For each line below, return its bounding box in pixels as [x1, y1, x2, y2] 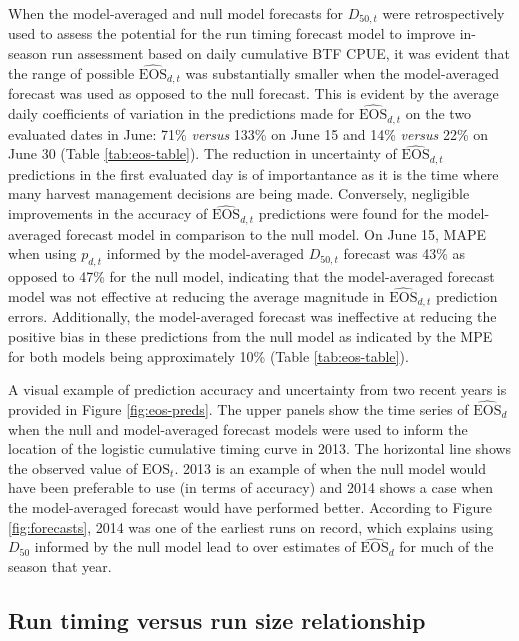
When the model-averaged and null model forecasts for [8, 3, 344, 23]
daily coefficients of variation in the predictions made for [8, 103, 355, 124]
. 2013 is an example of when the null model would [174, 457, 487, 478]
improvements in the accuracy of [8, 203, 208, 224]
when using [8, 243, 77, 264]
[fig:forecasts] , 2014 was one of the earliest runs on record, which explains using [8, 516, 493, 537]
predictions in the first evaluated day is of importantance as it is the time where [8, 163, 499, 184]
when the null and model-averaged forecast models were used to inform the [8, 418, 468, 439]
